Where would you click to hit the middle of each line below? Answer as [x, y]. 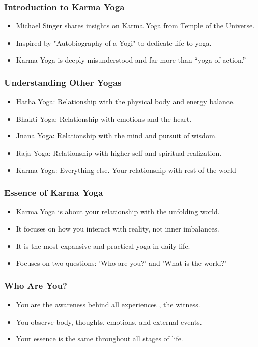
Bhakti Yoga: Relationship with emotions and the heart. [104, 118]
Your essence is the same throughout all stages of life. [99, 339]
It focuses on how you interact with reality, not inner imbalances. [118, 228]
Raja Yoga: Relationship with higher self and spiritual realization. [119, 153]
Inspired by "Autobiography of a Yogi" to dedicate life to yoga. [114, 42]
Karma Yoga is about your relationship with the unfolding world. [118, 211]
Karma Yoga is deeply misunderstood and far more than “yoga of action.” [131, 60]
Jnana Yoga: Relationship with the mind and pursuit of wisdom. [117, 136]
